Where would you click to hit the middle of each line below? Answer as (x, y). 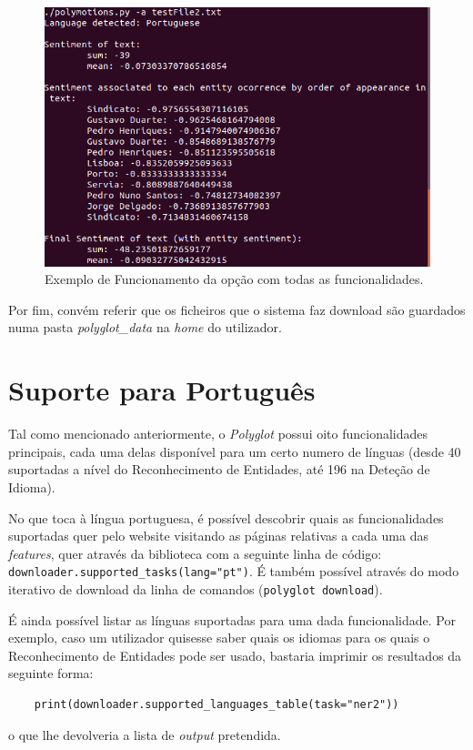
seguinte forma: (51, 673)
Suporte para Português (162, 390)
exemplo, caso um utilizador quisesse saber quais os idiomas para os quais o (219, 638)
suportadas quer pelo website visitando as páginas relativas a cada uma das (218, 536)
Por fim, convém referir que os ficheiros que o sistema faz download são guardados (237, 309)
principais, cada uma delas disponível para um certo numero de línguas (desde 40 (235, 451)
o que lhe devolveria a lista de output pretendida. (145, 734)
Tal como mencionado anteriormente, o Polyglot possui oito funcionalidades (218, 434)
